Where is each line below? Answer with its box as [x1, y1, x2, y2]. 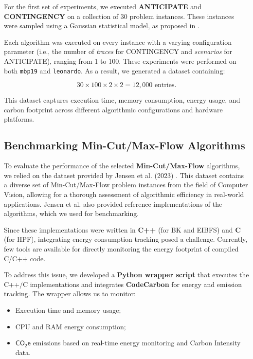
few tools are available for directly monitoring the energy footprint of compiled [4, 243, 239, 253]
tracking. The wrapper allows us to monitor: [4, 288, 136, 299]
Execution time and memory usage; [15, 305, 121, 315]
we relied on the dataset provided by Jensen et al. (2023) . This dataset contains [4, 170, 244, 180]
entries [154, 82, 175, 89]
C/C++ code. [4, 253, 46, 263]
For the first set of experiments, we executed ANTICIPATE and [4, 1, 201, 11]
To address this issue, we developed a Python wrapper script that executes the [4, 269, 249, 280]
